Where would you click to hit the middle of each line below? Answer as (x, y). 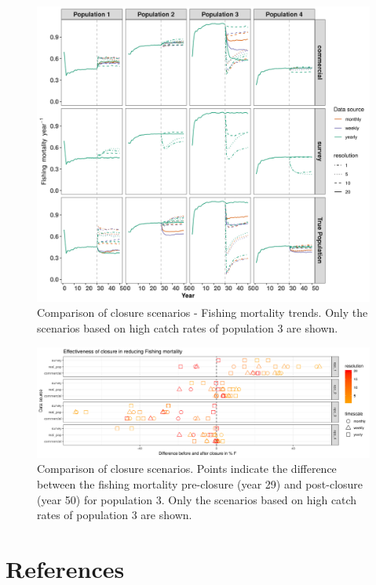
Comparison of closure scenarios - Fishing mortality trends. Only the (203, 312)
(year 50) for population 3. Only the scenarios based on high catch (197, 499)
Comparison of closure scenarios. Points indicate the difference (187, 469)
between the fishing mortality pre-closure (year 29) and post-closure (200, 483)
